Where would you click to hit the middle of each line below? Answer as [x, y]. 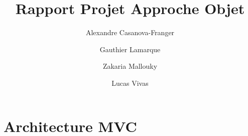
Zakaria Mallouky [130, 66]
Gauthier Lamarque [130, 49]
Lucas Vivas [130, 83]
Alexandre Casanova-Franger [130, 32]
